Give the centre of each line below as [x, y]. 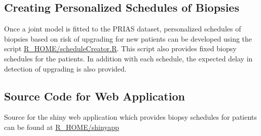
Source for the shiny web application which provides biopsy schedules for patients [130, 117]
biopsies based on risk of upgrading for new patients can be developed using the [128, 38]
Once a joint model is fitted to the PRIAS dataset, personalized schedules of [123, 29]
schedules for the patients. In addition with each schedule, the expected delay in [128, 58]
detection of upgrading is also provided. [65, 68]
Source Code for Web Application [95, 96]
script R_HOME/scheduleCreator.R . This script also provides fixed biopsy [120, 48]
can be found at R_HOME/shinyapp [62, 127]
